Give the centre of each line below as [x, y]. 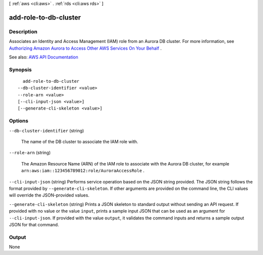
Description [23, 32]
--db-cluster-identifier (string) [47, 130]
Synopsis [20, 70]
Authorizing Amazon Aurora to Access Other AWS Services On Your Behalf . [85, 48]
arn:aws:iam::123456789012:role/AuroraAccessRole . [83, 171]
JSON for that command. [34, 224]
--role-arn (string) [30, 153]
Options [19, 121]
